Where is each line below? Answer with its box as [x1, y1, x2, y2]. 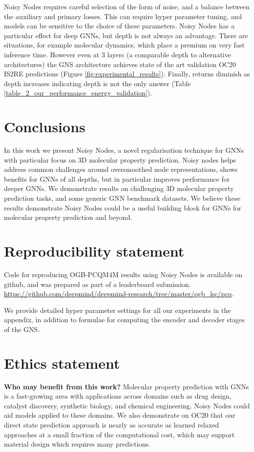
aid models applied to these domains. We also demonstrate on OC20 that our [4, 410, 235, 420]
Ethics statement [4, 353, 120, 373]
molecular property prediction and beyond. [4, 212, 132, 222]
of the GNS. [4, 324, 40, 334]
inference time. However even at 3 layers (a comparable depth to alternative [4, 49, 231, 59]
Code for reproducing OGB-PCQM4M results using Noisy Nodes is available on [4, 269, 243, 279]
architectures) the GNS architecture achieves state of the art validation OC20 [4, 59, 236, 69]
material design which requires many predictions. [4, 439, 150, 449]
